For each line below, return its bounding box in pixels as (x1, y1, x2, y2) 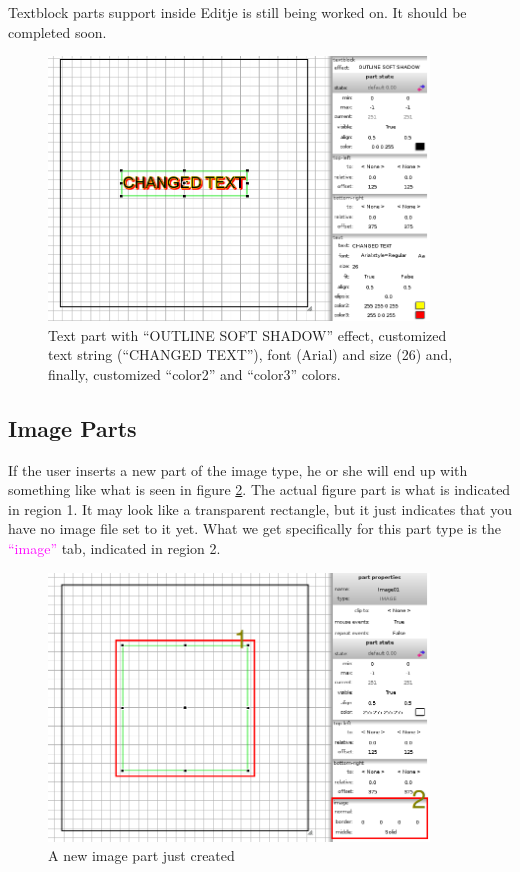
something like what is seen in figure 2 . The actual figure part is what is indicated (8, 479, 511, 500)
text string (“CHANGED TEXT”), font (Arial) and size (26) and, (48, 344, 453, 365)
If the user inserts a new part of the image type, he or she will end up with (8, 459, 468, 480)
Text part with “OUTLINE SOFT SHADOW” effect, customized (48, 324, 447, 345)
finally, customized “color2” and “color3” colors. (48, 363, 341, 384)
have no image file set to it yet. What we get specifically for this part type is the (8, 518, 502, 539)
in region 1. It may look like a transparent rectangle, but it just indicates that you (8, 498, 513, 519)
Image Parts (8, 412, 137, 443)
